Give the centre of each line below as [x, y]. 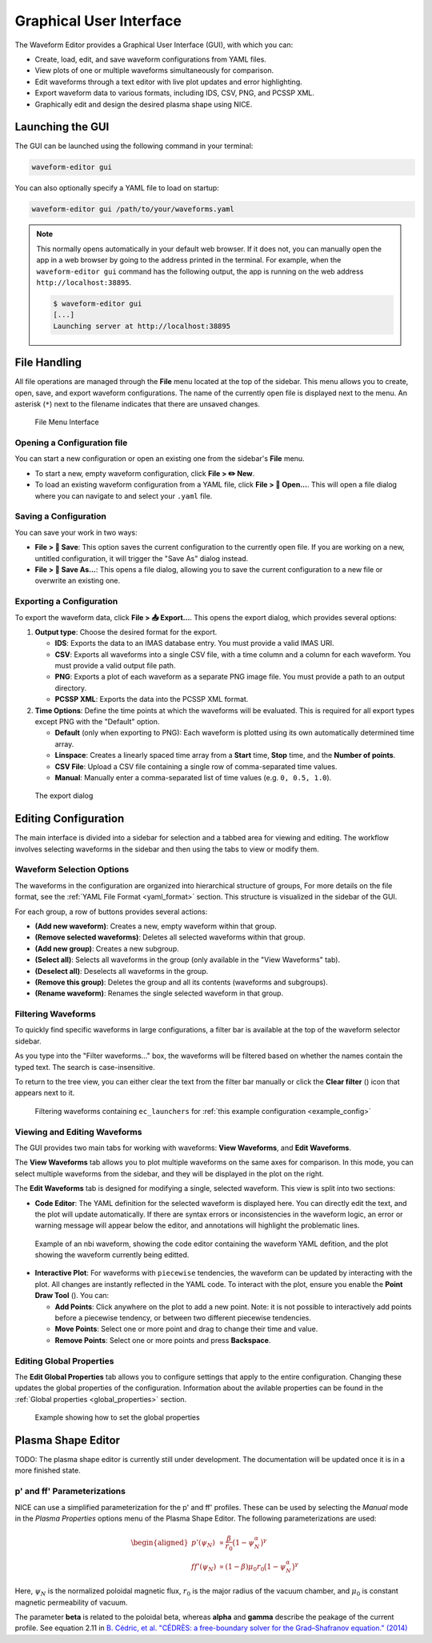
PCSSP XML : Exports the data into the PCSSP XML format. [152, 699]
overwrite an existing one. [78, 581]
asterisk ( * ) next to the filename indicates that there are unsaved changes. [137, 403]
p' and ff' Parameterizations [70, 1491]
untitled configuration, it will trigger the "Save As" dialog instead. [142, 558]
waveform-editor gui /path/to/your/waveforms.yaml [133, 209]
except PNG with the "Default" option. [97, 722]
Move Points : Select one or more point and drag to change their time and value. [186, 1329]
